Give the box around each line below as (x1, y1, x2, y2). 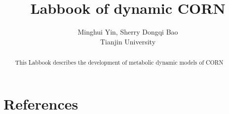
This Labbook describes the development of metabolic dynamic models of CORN (15, 58, 224, 67)
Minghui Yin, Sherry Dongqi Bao (77, 27, 178, 37)
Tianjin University (100, 36, 156, 46)
